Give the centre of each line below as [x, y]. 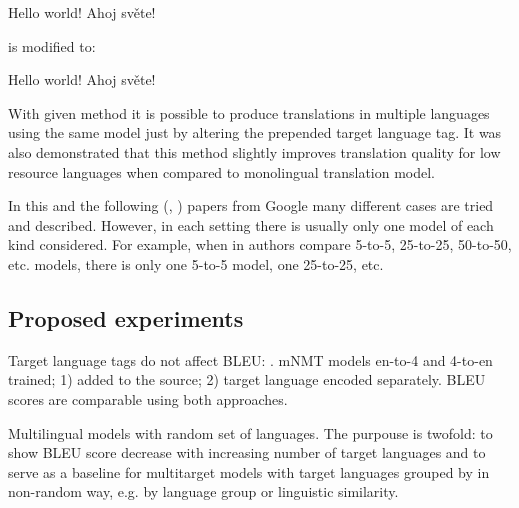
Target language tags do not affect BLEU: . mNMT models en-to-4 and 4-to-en [250, 359]
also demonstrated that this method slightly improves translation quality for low [254, 151]
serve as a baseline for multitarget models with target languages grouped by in [249, 471]
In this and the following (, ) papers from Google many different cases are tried [251, 205]
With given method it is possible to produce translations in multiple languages [249, 112]
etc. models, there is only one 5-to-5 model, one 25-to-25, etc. [196, 263]
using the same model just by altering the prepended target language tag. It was [255, 132]
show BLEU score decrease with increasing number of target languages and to [247, 452]
